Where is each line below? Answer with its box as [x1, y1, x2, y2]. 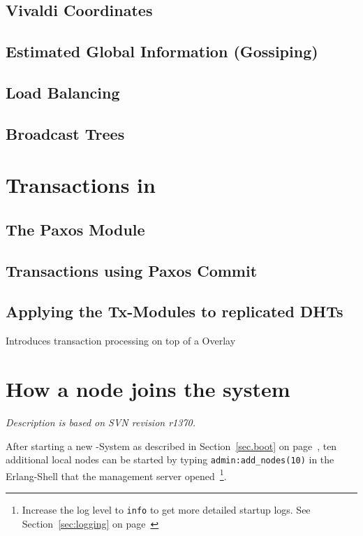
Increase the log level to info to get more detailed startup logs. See [22, 502, 311, 517]
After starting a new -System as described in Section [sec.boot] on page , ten [6, 438, 337, 453]
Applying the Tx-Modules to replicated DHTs [6, 300, 343, 322]
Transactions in [6, 171, 156, 199]
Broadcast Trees [6, 122, 125, 144]
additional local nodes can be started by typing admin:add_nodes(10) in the [6, 452, 334, 467]
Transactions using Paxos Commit [6, 259, 258, 281]
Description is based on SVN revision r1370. [6, 414, 196, 429]
